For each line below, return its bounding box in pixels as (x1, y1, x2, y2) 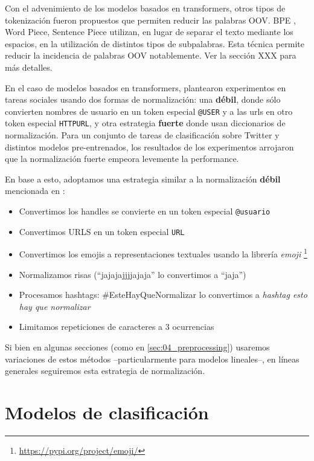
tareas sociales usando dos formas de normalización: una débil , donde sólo (5, 93, 281, 106)
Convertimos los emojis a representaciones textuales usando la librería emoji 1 (19, 246, 307, 260)
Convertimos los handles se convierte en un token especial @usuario (19, 205, 271, 218)
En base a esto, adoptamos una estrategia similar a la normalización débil (5, 172, 281, 185)
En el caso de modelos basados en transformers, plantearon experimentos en (5, 81, 286, 94)
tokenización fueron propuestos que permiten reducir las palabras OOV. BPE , (5, 13, 296, 26)
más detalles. (5, 60, 53, 73)
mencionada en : (5, 184, 65, 197)
